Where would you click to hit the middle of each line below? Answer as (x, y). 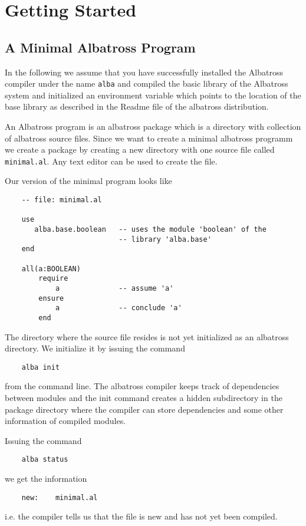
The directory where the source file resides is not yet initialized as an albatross (147, 336)
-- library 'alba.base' (165, 239)
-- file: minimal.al (62, 200)
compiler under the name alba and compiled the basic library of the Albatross (147, 83)
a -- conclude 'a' (119, 308)
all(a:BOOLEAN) (51, 269)
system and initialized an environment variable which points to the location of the (153, 95)
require (53, 279)
